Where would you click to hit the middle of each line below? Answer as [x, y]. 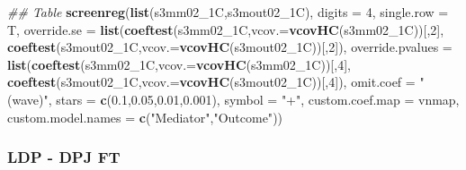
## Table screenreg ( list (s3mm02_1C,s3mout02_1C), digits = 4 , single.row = [228, 12]
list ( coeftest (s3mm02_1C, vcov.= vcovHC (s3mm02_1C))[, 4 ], [179, 64]
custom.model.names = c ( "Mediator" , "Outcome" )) [145, 117]
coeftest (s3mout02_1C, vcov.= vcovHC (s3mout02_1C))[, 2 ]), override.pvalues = [230, 47]
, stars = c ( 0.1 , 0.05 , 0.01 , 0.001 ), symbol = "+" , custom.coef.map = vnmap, [254, 99]
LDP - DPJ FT [64, 157]
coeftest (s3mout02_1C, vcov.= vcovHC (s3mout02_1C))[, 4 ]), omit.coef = [211, 82]
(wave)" [28, 99]
